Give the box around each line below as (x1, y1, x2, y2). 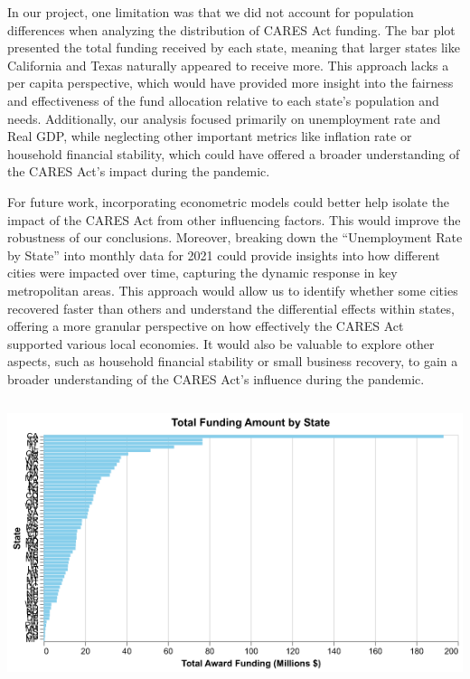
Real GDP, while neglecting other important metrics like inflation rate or (7, 127, 412, 146)
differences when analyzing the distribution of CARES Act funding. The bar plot (7, 20, 456, 39)
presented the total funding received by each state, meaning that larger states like (7, 38, 460, 57)
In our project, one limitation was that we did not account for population (7, 3, 414, 21)
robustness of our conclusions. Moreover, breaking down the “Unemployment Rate (7, 228, 463, 247)
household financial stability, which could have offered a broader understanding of (7, 144, 460, 163)
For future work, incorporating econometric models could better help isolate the (7, 192, 450, 211)
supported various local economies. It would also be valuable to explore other (7, 334, 435, 353)
